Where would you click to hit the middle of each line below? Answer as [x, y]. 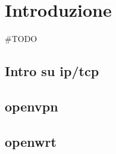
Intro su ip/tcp [52, 71]
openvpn [32, 106]
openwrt [31, 141]
